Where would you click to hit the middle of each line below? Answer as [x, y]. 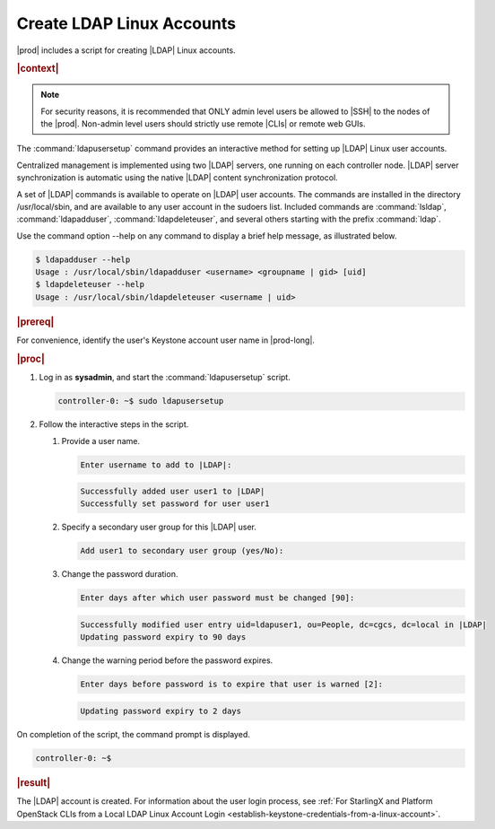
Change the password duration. [120, 574]
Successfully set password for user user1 [175, 504]
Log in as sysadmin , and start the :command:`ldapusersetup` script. [165, 378]
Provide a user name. [101, 441]
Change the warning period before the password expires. [167, 660]
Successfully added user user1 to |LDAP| [173, 492]
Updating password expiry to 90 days [163, 637]
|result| [34, 782]
